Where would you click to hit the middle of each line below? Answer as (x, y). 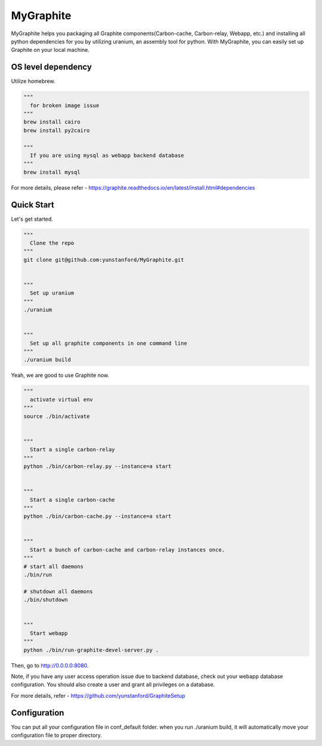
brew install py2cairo (57, 130)
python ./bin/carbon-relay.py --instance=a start (97, 466)
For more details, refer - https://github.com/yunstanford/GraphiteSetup (98, 695)
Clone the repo (52, 243)
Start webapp (49, 633)
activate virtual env (62, 399)
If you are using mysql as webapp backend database (107, 155)
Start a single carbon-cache (73, 500)
